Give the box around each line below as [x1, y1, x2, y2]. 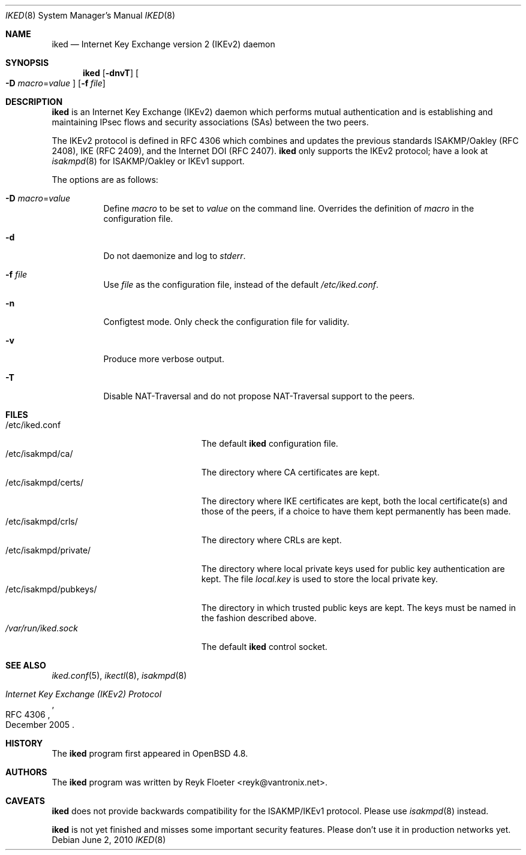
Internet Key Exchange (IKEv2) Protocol [5, 689, 162, 699]
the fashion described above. [201, 613, 317, 623]
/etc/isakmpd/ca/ [5, 448, 73, 459]
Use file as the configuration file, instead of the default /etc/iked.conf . [103, 279, 378, 290]
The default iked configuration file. [201, 438, 338, 448]
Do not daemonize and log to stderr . [103, 251, 246, 261]
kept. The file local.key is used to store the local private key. [201, 574, 438, 584]
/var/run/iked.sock [5, 623, 78, 633]
